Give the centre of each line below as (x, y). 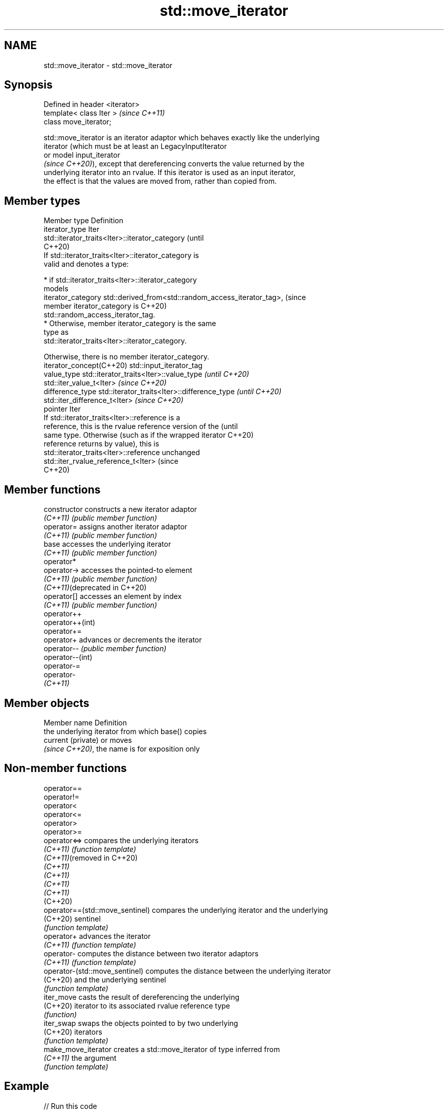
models (56, 289)
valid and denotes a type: (86, 264)
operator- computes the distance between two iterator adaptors (151, 953)
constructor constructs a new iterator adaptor (120, 509)
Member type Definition (83, 221)
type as (56, 332)
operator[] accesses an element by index (113, 596)
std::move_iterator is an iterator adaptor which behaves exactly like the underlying (182, 138)
